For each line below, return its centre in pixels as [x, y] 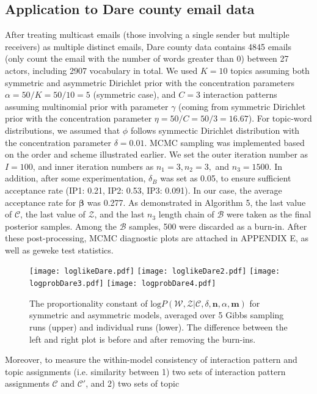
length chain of [186, 214]
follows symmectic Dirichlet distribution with [215, 130]
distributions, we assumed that [63, 130]
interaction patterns [240, 94]
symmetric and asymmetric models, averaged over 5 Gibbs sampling [157, 315]
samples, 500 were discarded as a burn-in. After [218, 226]
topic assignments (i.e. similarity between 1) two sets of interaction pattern [145, 371]
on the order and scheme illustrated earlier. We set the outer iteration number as [157, 154]
